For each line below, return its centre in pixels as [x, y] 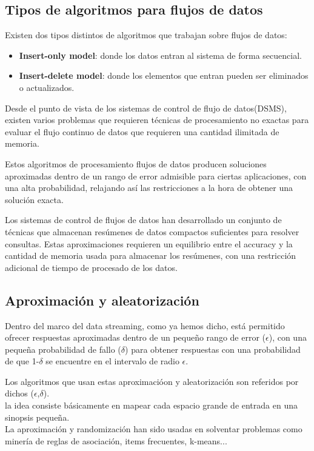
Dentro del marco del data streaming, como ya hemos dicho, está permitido [145, 325]
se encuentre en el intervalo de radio [112, 361]
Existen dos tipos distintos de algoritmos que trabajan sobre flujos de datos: [146, 35]
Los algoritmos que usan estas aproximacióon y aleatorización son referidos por [152, 381]
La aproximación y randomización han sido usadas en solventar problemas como [154, 429]
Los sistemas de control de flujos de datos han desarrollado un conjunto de [143, 220]
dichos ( [19, 393]
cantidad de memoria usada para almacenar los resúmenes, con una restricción [151, 256]
